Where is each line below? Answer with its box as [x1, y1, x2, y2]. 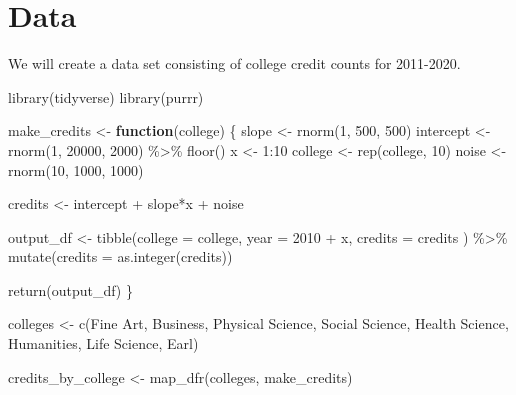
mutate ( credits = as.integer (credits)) [8, 246, 233, 267]
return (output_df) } [8, 279, 133, 300]
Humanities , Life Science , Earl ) [8, 333, 199, 354]
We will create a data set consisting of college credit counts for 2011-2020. [8, 53, 461, 74]
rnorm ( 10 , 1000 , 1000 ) [8, 159, 144, 180]
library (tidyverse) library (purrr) [8, 86, 204, 107]
